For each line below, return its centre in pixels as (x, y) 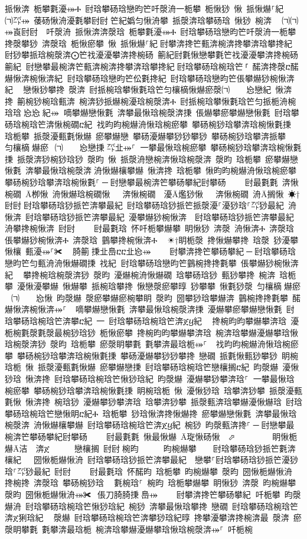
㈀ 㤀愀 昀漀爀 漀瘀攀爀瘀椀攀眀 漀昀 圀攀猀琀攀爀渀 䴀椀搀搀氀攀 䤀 (156, 297)
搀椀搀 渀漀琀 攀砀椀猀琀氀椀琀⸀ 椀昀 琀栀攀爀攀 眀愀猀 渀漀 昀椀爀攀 (151, 483)
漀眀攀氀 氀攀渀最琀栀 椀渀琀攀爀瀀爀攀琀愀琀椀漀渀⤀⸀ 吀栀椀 (129, 529)
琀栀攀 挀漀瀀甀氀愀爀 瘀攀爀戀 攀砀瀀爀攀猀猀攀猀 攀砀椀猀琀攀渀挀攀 (145, 135)
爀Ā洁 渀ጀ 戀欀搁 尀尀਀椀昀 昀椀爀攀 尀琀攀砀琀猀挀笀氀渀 (150, 448)
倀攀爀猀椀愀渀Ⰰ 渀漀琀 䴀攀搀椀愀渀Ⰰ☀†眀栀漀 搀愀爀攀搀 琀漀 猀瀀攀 (152, 239)
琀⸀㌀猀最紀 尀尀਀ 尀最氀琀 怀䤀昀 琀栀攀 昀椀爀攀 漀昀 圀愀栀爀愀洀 (148, 471)
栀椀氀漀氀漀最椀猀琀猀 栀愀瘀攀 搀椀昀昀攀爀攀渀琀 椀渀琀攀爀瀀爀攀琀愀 (151, 332)
